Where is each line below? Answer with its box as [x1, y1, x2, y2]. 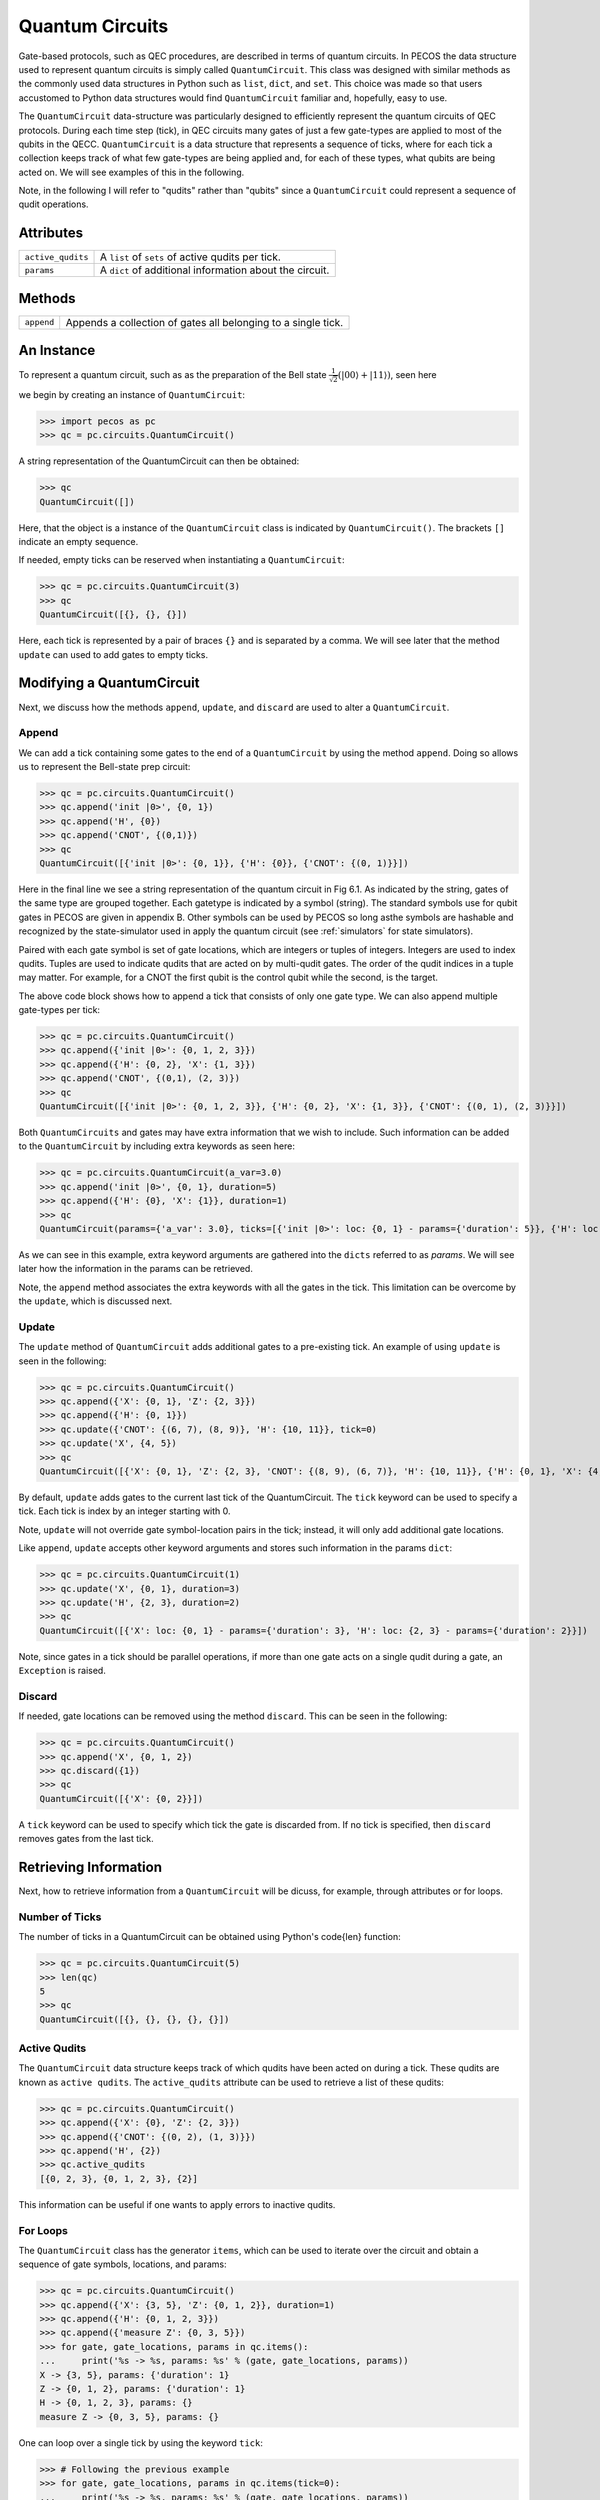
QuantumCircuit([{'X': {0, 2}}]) [39, 1793, 204, 1804]
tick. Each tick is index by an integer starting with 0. [18, 1505, 231, 1517]
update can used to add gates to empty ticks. [18, 648, 209, 660]
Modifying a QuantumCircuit [18, 675, 200, 692]
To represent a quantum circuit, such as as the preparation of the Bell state [18, 369, 327, 381]
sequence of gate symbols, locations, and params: [18, 2258, 227, 2270]
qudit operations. [18, 198, 89, 210]
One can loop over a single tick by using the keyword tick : [18, 2436, 264, 2449]
